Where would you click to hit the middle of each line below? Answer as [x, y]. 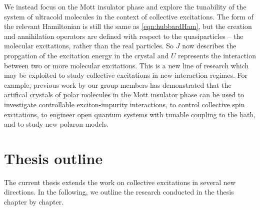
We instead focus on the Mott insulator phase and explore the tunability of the [125, 6]
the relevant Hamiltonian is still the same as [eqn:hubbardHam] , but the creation [128, 26]
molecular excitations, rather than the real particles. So [89, 46]
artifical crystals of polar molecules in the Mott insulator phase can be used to [124, 95]
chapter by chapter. [34, 202]
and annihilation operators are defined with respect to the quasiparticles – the [124, 36]
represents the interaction [217, 55]
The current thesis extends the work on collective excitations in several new [120, 182]
